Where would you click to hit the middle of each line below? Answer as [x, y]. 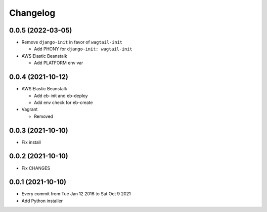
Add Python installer [42, 201]
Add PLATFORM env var [59, 63]
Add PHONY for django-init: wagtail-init [83, 49]
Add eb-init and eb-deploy [61, 96]
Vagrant [30, 109]
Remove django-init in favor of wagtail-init [72, 42]
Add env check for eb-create [64, 102]
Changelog [32, 13]
